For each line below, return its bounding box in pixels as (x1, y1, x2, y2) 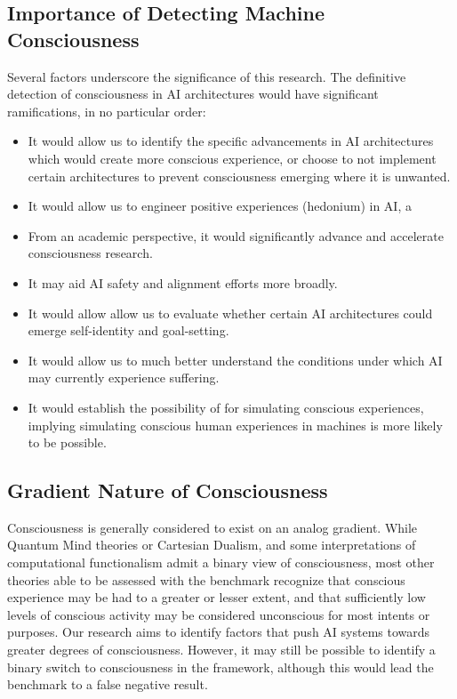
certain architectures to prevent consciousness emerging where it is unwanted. (28, 166, 451, 185)
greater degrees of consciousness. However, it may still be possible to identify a (7, 640, 436, 659)
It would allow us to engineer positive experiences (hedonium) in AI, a (28, 197, 412, 215)
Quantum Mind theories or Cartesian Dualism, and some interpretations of (7, 535, 416, 554)
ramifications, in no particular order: (7, 101, 206, 120)
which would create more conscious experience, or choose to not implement (28, 149, 437, 167)
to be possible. (28, 433, 107, 452)
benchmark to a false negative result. (7, 675, 208, 694)
